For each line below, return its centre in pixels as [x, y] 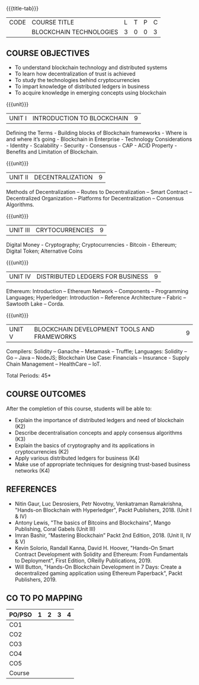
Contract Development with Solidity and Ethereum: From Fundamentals [101, 554]
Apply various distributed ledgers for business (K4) [77, 458]
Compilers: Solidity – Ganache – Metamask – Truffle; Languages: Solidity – [97, 351]
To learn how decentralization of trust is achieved [75, 74]
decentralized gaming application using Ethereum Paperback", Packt [98, 573]
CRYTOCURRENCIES [65, 230]
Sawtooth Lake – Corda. [35, 304]
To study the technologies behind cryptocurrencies [77, 80]
